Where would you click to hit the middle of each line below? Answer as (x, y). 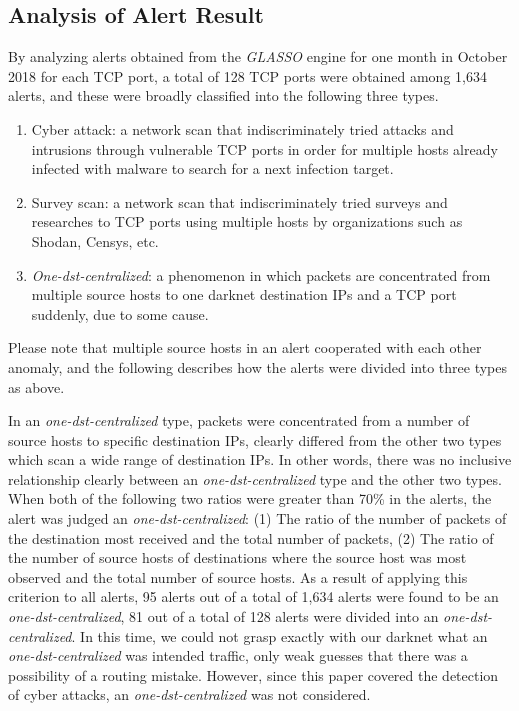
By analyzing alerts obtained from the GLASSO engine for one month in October (258, 56)
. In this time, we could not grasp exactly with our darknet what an (279, 635)
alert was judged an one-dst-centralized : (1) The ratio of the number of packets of (257, 518)
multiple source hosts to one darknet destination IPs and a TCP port (244, 294)
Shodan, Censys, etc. (95, 240)
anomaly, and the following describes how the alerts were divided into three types (258, 366)
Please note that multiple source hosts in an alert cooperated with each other (245, 347)
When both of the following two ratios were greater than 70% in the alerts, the (250, 498)
